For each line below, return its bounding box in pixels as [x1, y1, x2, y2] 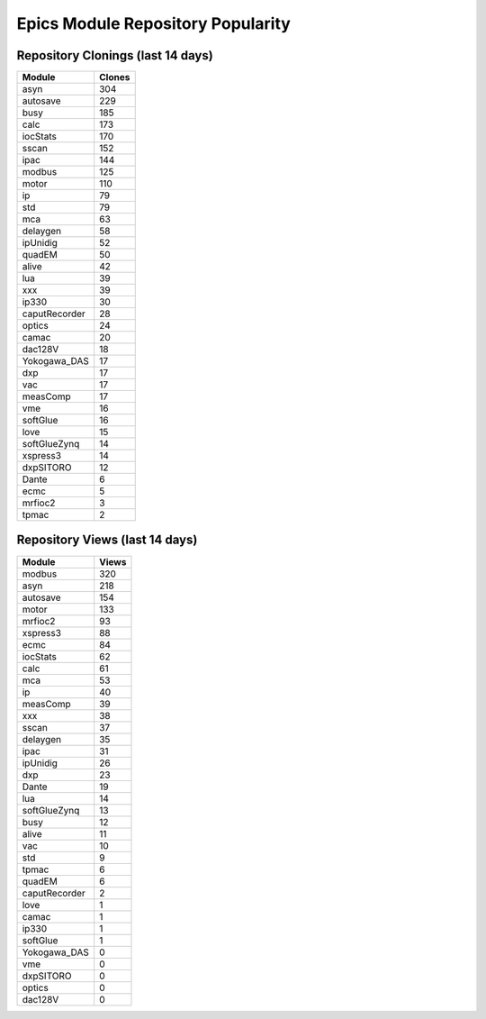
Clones [99, 71, 130, 84]
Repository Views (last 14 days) [16, 532, 198, 548]
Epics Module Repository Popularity [16, 14, 292, 33]
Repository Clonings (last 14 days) [16, 48, 213, 63]
